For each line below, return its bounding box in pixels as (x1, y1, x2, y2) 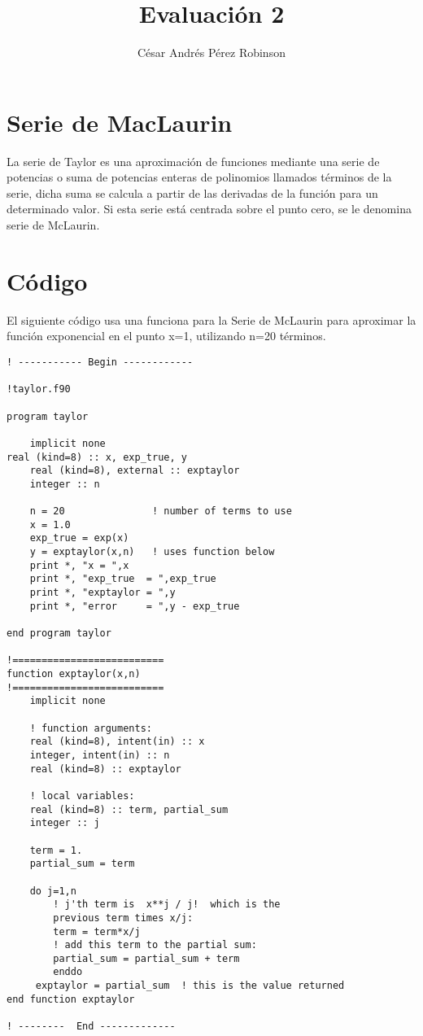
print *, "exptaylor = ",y (29, 587, 176, 599)
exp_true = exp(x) (29, 532, 129, 544)
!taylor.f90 (7, 383, 71, 396)
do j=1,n (29, 885, 76, 897)
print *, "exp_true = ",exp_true (29, 573, 216, 585)
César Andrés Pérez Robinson (137, 44, 286, 61)
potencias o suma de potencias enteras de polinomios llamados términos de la (7, 168, 392, 186)
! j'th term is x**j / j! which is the (53, 898, 281, 911)
